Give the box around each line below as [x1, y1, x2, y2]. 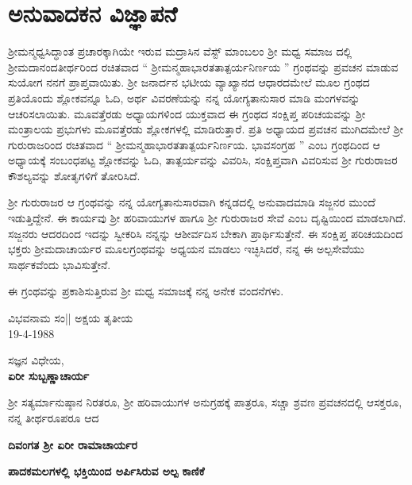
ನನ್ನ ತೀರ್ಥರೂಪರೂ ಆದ [8, 410, 99, 425]
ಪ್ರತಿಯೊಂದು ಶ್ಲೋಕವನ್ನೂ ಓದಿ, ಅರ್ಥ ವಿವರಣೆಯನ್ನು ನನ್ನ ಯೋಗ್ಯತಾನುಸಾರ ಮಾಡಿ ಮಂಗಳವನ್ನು [8, 89, 360, 106]
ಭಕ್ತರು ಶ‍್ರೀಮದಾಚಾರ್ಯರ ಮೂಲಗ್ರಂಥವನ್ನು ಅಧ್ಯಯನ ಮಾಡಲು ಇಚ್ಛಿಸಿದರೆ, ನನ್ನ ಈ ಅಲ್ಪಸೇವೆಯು [8, 241, 364, 257]
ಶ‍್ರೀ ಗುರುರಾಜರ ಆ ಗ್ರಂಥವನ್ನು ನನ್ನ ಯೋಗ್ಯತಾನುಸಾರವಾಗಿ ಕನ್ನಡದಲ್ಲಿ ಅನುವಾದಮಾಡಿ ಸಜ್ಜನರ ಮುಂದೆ [8, 194, 375, 210]
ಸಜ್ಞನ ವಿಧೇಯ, [8, 352, 64, 368]
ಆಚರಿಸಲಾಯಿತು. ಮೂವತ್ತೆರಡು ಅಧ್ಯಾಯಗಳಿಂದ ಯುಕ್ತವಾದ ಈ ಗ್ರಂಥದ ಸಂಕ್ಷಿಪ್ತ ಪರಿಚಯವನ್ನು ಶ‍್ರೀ [8, 105, 366, 121]
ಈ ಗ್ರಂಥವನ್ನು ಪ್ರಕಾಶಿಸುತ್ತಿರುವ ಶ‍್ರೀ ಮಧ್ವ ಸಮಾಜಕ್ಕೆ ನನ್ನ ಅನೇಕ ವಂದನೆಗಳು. [8, 283, 284, 299]
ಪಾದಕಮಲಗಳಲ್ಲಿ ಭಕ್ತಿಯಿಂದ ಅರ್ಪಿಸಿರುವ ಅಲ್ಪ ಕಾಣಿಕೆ [8, 463, 205, 479]
